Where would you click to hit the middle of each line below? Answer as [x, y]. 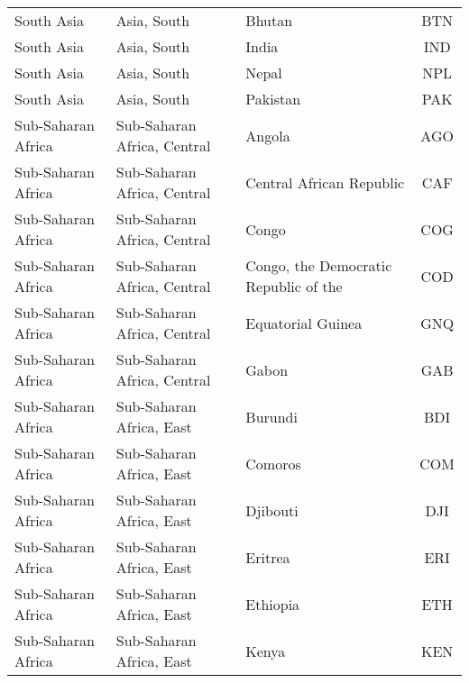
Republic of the [294, 286]
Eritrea [268, 557]
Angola [268, 135]
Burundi [271, 416]
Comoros [273, 463]
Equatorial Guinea [304, 323]
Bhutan [269, 20]
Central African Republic [325, 182]
